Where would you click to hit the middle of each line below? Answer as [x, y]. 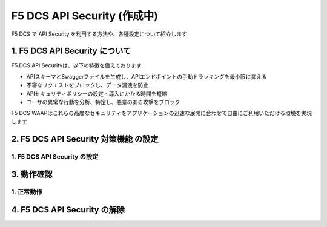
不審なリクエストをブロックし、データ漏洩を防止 [87, 85]
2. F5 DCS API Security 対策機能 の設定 [85, 139]
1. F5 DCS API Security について [71, 51]
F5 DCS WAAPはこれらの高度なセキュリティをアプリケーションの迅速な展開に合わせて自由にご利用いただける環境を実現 [161, 113]
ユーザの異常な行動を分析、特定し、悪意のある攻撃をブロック [103, 102]
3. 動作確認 [32, 175]
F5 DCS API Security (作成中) [85, 16]
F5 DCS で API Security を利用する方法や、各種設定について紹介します [99, 34]
